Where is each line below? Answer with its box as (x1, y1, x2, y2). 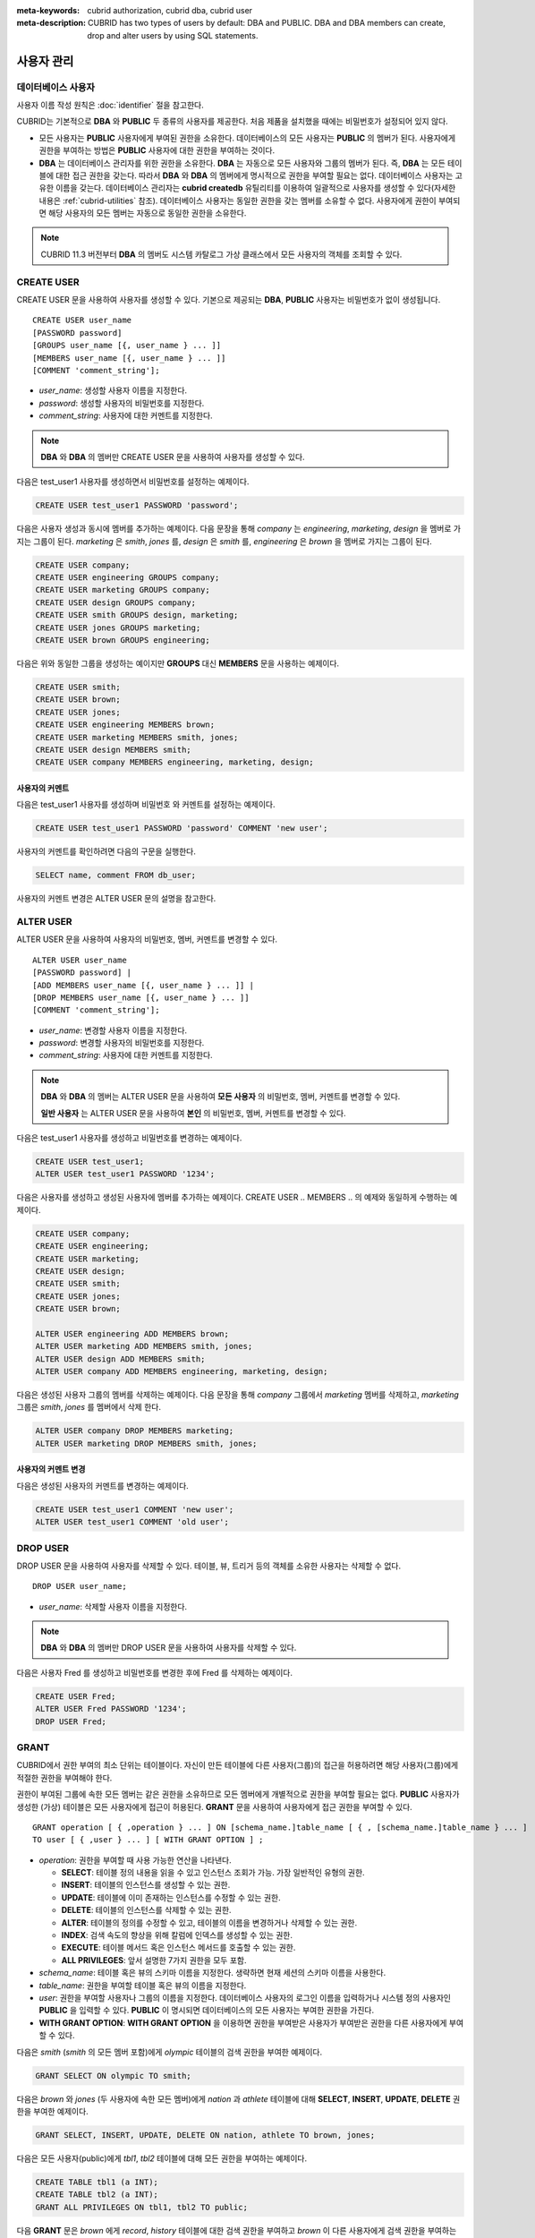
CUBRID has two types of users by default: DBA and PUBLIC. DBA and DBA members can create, (88, 18, 446, 29)
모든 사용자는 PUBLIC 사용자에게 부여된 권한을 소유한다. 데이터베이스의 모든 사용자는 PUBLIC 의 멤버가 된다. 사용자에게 (38, 132, 456, 143)
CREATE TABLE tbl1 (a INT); (35, 2176, 158, 2187)
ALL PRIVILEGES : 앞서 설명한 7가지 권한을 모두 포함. (61, 1954, 247, 1965)
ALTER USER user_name (32, 954, 127, 965)
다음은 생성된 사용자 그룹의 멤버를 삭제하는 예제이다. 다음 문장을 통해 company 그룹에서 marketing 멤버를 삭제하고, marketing (16, 1389, 460, 1400)
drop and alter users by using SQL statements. (87, 30, 259, 40)
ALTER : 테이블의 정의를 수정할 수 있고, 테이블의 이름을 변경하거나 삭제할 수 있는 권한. (61, 1917, 358, 1928)
